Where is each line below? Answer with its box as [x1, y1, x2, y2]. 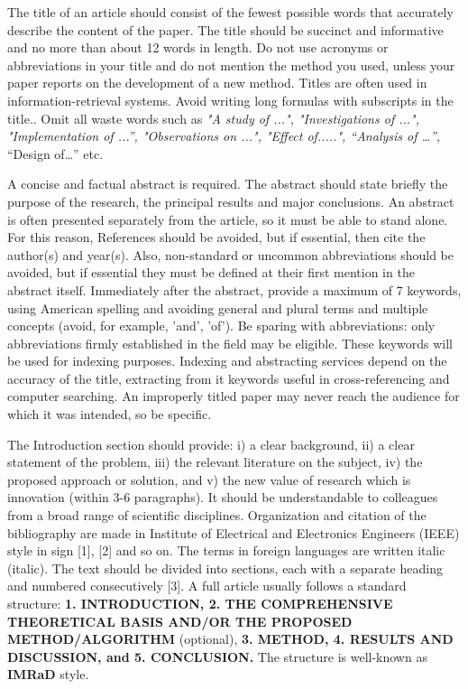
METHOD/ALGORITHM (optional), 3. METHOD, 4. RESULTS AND [7, 629, 454, 648]
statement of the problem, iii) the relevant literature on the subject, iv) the [7, 452, 423, 471]
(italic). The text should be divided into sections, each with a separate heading [7, 558, 443, 577]
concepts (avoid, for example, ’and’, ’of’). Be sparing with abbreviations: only [7, 316, 436, 335]
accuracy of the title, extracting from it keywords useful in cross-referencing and [7, 368, 450, 387]
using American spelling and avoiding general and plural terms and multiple [7, 298, 428, 317]
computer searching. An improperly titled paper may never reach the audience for [7, 386, 460, 405]
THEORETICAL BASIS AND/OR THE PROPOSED [7, 611, 353, 630]
